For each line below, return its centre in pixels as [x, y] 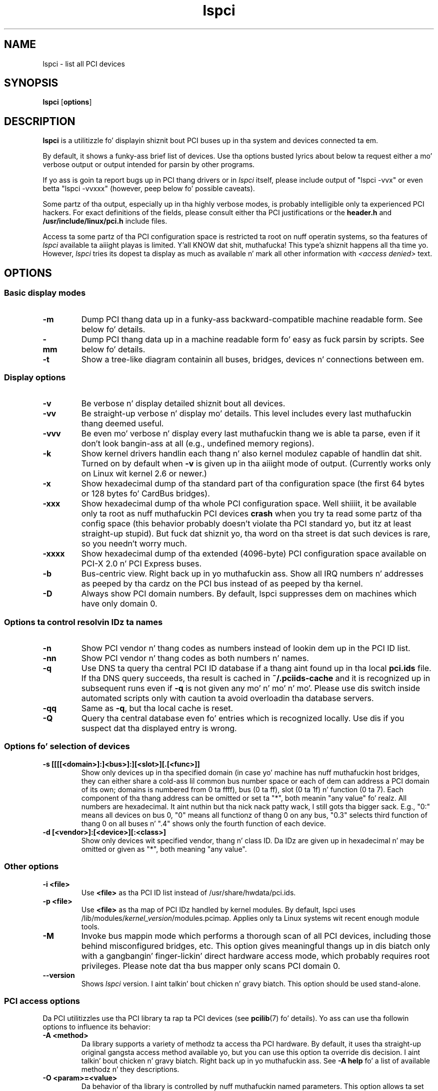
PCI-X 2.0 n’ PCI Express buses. [141, 564]
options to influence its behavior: [96, 1027]
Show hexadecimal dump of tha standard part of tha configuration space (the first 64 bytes [253, 484]
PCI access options [42, 1001]
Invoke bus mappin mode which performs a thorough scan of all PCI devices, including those [256, 936]
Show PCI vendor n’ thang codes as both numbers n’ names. [195, 658]
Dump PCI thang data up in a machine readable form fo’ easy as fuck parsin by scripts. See [253, 339]
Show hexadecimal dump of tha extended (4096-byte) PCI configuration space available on [254, 554]
